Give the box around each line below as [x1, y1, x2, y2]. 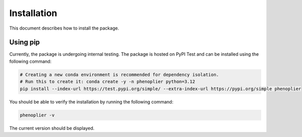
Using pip [9, 38, 40, 47]
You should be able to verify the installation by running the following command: [9, 98, 174, 105]
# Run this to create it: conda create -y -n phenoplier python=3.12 [20, 79, 195, 85]
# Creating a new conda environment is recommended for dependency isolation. [20, 72, 219, 77]
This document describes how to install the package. [9, 25, 119, 31]
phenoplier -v [20, 112, 55, 118]
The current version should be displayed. [9, 125, 95, 131]
